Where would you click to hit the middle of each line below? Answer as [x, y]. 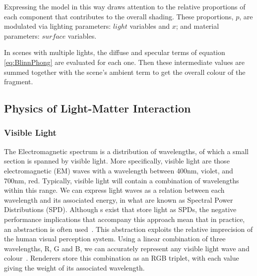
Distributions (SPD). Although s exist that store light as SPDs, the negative [120, 209]
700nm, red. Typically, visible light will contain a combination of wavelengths [122, 180]
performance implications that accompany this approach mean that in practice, [125, 219]
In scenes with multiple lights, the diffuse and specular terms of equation [115, 52]
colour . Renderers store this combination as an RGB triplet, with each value [122, 258]
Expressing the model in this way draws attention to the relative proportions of [125, 6]
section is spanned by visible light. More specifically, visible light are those [117, 161]
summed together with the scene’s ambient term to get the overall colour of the [125, 72]
